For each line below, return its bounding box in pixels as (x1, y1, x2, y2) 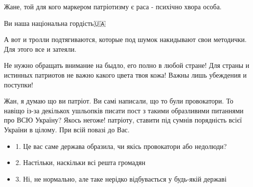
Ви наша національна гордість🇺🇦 (4, 18, 106, 28)
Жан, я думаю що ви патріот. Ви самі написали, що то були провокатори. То (4, 96, 233, 106)
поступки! (4, 79, 33, 89)
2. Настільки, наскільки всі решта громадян (15, 157, 146, 167)
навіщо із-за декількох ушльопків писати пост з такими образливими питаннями (4, 105, 244, 115)
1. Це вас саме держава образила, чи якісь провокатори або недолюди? (15, 141, 227, 151)
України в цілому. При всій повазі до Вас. (4, 124, 130, 134)
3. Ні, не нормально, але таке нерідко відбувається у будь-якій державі (15, 173, 227, 184)
